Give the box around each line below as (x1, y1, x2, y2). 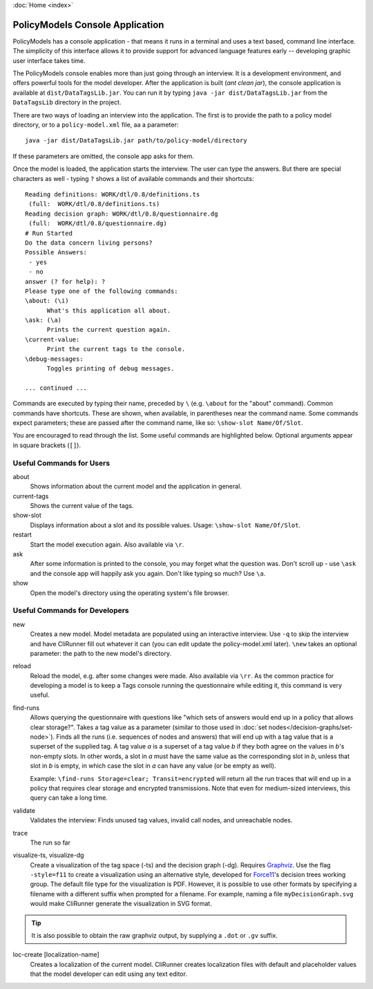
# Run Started (25, 229, 73, 237)
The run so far (30, 838, 70, 847)
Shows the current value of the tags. (30, 502, 134, 510)
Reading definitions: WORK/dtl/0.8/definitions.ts (25, 190, 200, 198)
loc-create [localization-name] (12, 950, 99, 959)
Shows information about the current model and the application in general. (30, 482, 242, 491)
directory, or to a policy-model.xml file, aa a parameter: (12, 121, 179, 129)
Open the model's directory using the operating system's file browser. (30, 588, 229, 597)
